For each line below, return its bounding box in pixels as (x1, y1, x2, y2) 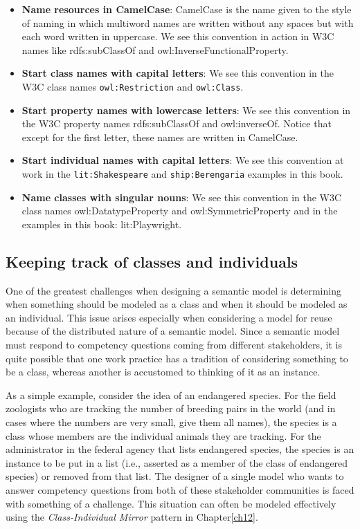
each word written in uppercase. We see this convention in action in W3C (21, 29, 334, 44)
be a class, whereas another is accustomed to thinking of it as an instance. (6, 364, 321, 379)
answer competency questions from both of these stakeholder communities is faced (6, 482, 354, 496)
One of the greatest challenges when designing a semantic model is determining (6, 283, 341, 297)
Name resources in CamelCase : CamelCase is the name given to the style (21, 2, 352, 16)
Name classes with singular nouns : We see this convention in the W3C (21, 189, 342, 204)
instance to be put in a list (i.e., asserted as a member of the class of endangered (6, 455, 348, 470)
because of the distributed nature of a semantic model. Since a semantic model (6, 324, 340, 338)
